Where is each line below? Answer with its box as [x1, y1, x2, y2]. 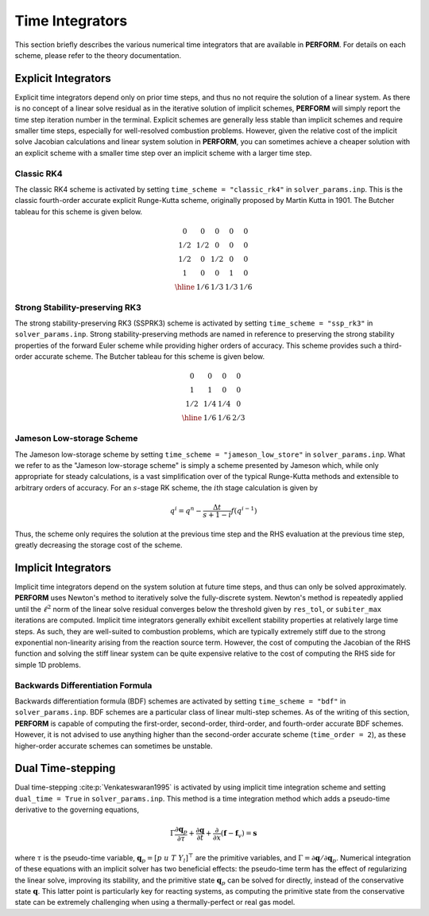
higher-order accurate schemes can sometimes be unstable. [14, 741, 214, 750]
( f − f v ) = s [220, 828, 257, 840]
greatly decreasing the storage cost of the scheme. [14, 540, 183, 550]
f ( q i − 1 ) [230, 505, 257, 515]
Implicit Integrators [14, 561, 111, 575]
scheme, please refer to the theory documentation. [14, 50, 182, 60]
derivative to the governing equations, [14, 805, 139, 815]
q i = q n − [169, 505, 202, 515]
